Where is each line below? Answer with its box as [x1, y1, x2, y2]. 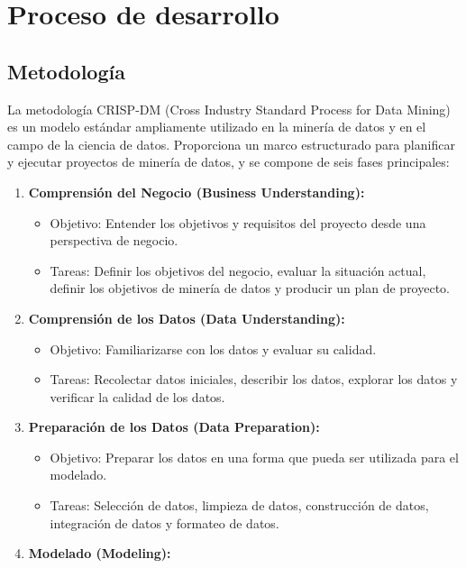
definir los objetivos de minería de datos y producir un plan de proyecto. [50, 279, 450, 298]
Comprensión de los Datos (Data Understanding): [28, 308, 345, 327]
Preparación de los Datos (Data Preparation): [28, 417, 320, 436]
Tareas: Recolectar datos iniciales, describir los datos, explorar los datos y [50, 370, 458, 389]
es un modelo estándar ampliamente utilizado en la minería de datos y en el [7, 117, 426, 136]
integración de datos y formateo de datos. [50, 513, 279, 532]
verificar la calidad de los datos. [50, 387, 225, 406]
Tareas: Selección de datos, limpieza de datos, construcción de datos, [50, 496, 429, 515]
